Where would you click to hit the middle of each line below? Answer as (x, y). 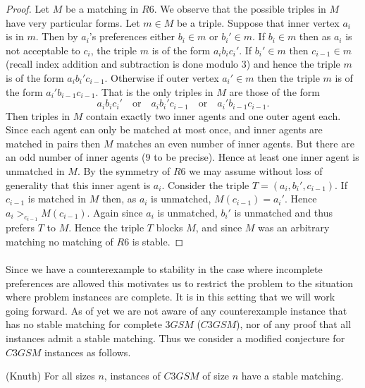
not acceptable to (43, 50)
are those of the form (274, 91)
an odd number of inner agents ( (76, 157)
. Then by (57, 36)
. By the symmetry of (124, 170)
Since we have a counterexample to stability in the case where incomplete (164, 268)
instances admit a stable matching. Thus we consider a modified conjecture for (175, 338)
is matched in (57, 199)
